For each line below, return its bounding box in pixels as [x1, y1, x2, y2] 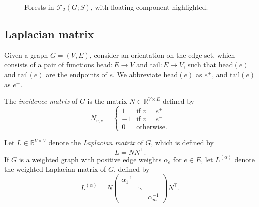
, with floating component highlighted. [90, 2, 208, 12]
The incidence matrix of [4, 96, 78, 106]
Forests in [24, 2, 54, 12]
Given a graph [4, 49, 48, 60]
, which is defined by [151, 137, 214, 148]
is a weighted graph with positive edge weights [19, 154, 162, 164]
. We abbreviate [112, 69, 161, 79]
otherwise [136, 124, 165, 131]
